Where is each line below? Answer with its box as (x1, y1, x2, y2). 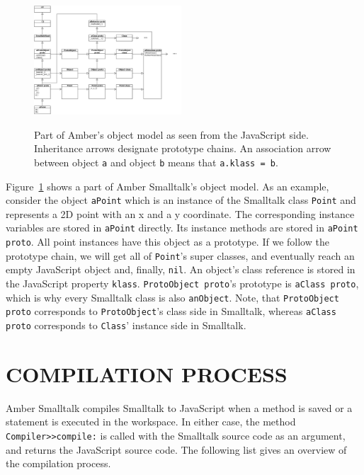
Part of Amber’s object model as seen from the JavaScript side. (34, 127, 309, 142)
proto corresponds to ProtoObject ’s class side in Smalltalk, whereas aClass (6, 304, 336, 319)
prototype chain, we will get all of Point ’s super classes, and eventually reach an (6, 248, 355, 263)
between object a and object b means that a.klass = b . (34, 154, 278, 169)
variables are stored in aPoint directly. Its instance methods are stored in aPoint (6, 220, 358, 235)
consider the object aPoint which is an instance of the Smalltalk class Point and (6, 193, 356, 207)
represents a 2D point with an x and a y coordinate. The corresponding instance (6, 206, 355, 221)
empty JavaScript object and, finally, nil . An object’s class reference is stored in (6, 262, 356, 277)
